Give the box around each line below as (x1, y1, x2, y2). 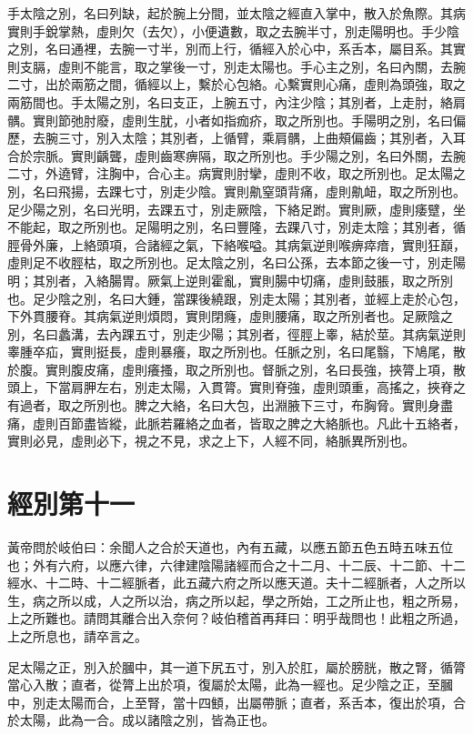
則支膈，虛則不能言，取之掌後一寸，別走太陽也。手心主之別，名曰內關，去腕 (7, 56, 466, 76)
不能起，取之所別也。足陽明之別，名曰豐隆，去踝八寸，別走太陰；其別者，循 (7, 217, 466, 237)
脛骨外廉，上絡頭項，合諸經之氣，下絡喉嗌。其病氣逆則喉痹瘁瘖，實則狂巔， (7, 235, 466, 254)
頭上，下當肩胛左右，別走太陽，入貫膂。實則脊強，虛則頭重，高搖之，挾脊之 (7, 378, 466, 397)
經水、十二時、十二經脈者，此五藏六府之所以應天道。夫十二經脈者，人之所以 (7, 573, 466, 592)
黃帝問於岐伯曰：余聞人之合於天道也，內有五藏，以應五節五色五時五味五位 (7, 537, 453, 556)
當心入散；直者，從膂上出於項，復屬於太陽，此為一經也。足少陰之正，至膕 (7, 675, 453, 694)
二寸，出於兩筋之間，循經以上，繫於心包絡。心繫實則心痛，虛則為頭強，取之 (7, 75, 466, 94)
